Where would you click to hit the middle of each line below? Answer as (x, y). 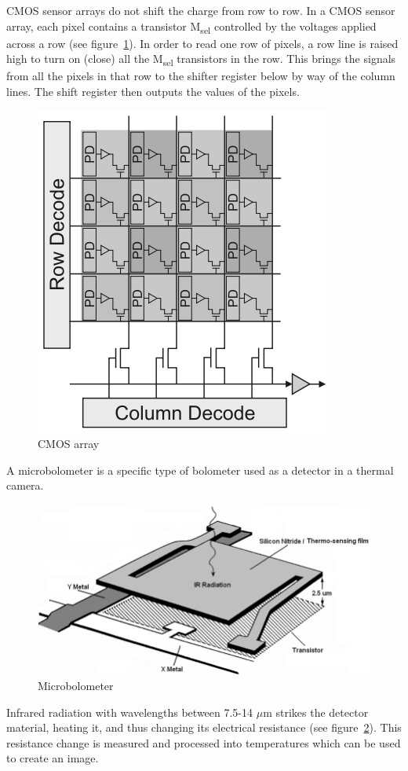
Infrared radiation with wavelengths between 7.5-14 (130, 712)
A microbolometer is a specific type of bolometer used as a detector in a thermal (200, 470)
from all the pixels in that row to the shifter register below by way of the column (201, 76)
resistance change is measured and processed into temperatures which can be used (204, 742)
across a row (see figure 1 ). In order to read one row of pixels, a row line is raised (202, 43)
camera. (25, 485)
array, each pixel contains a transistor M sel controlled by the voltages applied (191, 27)
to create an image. (53, 758)
